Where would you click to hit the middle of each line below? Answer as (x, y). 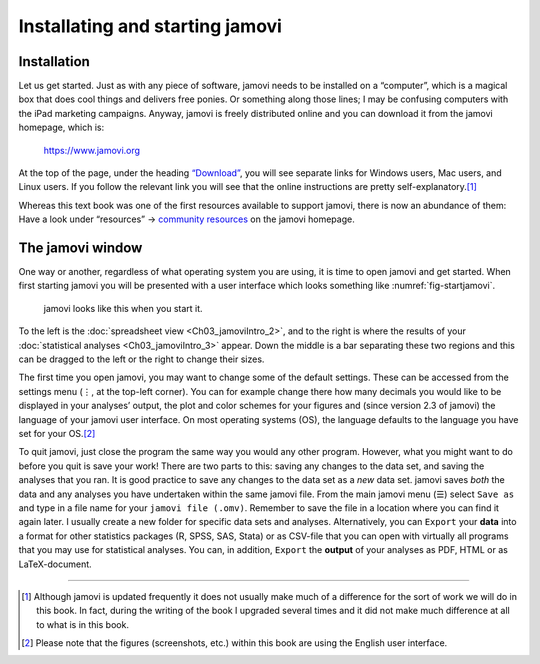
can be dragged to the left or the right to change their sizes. (141, 359)
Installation (54, 61)
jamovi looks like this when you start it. (123, 308)
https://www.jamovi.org (91, 150)
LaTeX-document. (55, 564)
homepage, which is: (61, 127)
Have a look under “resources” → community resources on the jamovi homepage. (186, 219)
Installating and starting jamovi (150, 26)
